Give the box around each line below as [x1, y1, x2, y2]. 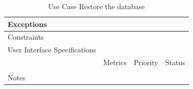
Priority [133, 57, 158, 68]
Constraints [8, 32, 44, 42]
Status [165, 57, 185, 68]
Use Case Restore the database [48, 1, 145, 11]
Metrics [103, 57, 127, 68]
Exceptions [8, 18, 47, 29]
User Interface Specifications [8, 44, 96, 55]
